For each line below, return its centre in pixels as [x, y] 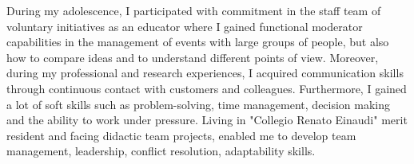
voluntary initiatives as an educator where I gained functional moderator [185, 26]
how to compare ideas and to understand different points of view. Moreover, [193, 57]
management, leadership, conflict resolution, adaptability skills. [161, 151]
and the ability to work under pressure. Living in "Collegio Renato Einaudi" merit [207, 120]
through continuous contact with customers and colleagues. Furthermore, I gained [207, 88]
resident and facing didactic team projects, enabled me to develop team [181, 135]
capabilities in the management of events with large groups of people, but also [198, 42]
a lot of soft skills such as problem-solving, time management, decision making [199, 104]
